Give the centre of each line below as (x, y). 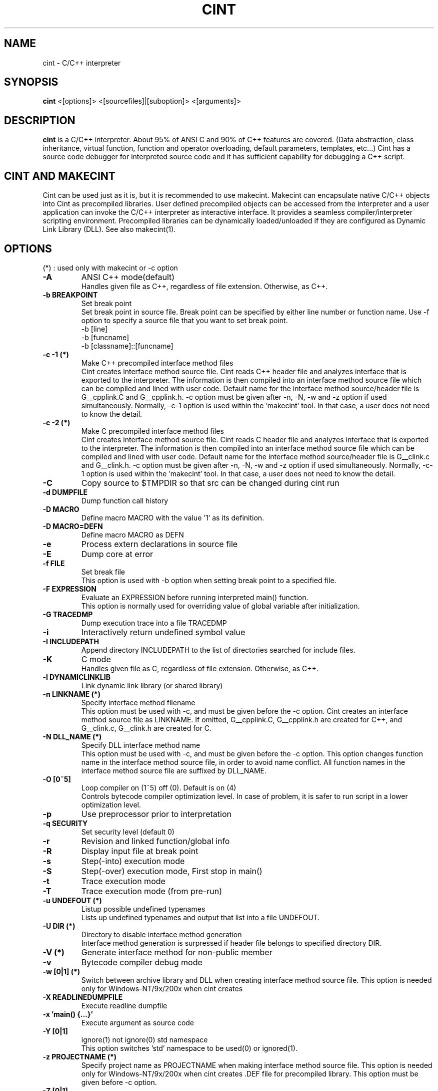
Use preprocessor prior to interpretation (156, 814)
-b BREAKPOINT (70, 295)
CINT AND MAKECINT (60, 176)
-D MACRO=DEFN (73, 526)
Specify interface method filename (138, 702)
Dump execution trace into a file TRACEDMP (154, 623)
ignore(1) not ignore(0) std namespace (144, 1039)
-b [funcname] (105, 337)
